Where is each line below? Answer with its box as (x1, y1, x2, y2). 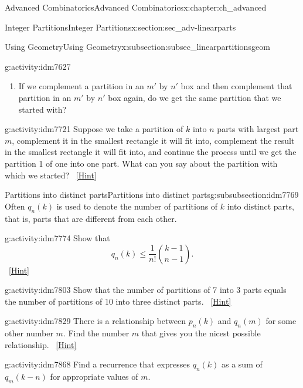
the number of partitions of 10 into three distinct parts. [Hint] (5, 295, 231, 307)
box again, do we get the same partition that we (108, 91, 281, 103)
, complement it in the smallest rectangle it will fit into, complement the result (12, 134, 295, 146)
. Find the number (63, 327, 130, 339)
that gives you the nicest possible (141, 327, 261, 339)
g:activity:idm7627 (5, 60, 71, 72)
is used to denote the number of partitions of (56, 200, 218, 212)
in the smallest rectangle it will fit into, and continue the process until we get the (5, 146, 297, 158)
